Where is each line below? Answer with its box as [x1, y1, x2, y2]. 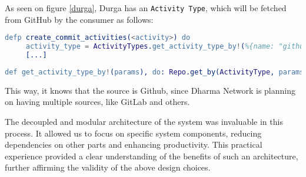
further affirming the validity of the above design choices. [5, 161, 211, 173]
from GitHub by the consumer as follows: [5, 13, 154, 25]
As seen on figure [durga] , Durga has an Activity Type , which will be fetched [5, 2, 287, 13]
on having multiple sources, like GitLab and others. [5, 96, 190, 108]
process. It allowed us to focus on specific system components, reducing [5, 127, 262, 139]
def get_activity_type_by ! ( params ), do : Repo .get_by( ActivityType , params [5, 67, 304, 76]
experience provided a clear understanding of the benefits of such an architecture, [5, 149, 298, 162]
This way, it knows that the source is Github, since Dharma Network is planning [5, 84, 295, 96]
